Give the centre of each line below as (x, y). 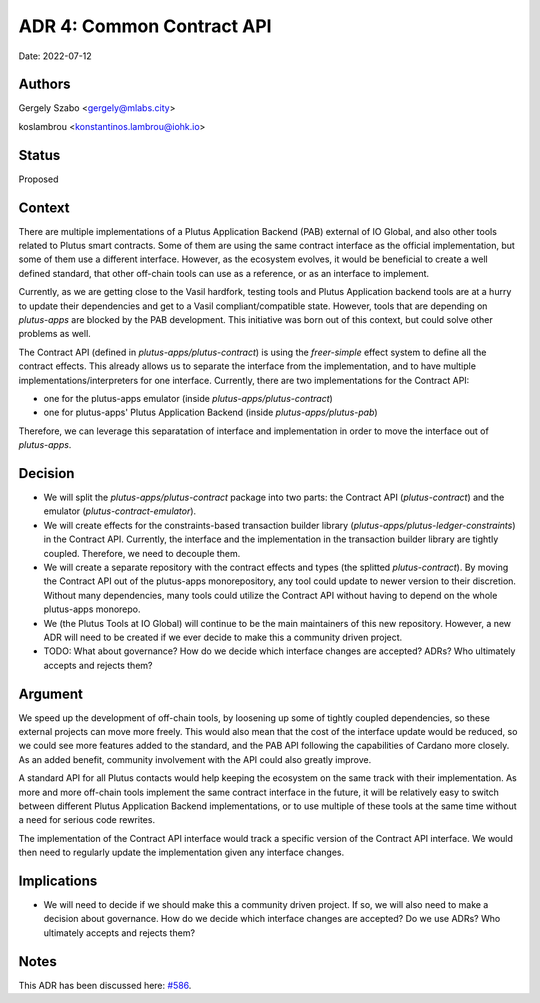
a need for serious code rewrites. (86, 820)
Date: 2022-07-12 (55, 56)
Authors (44, 84)
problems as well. (55, 334)
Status (39, 155)
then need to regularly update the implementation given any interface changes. (181, 852)
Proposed (38, 179)
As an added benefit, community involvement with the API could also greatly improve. (195, 759)
